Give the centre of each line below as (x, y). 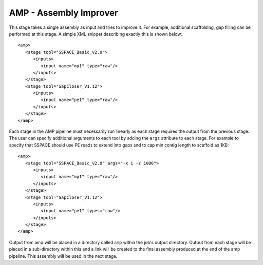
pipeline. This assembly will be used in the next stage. (63, 256)
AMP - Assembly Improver (64, 13)
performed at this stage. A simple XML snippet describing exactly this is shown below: (96, 34)
